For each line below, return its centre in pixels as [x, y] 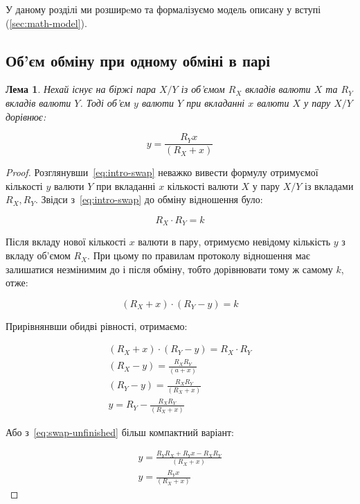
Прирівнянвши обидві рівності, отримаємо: [97, 325]
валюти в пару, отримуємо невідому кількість [234, 242]
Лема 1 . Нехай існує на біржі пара [81, 89]
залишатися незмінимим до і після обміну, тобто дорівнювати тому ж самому [169, 269]
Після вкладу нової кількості [66, 242]
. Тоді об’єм [105, 102]
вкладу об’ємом [38, 255]
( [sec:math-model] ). [46, 23]
